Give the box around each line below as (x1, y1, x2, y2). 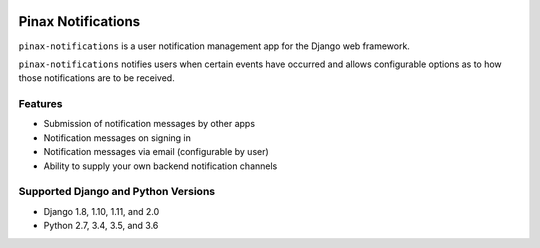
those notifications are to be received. (18, 72, 175, 84)
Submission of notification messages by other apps (43, 118, 255, 130)
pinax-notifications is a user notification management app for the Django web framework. (18, 40, 410, 52)
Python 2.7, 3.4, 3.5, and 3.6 (43, 220, 159, 232)
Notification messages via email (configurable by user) (43, 146, 269, 158)
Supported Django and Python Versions (18, 185, 215, 199)
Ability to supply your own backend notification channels (43, 160, 278, 172)
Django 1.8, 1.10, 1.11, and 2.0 (43, 205, 160, 217)
